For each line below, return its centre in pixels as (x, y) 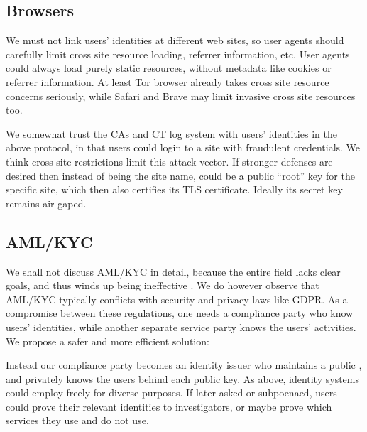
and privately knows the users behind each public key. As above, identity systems (182, 378)
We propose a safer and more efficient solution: (108, 341)
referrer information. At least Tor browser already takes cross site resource (168, 81)
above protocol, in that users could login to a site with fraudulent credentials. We (183, 147)
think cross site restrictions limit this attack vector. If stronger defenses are (169, 161)
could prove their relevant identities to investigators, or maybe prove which (169, 406)
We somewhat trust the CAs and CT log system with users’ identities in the (171, 133)
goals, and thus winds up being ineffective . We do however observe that (163, 285)
